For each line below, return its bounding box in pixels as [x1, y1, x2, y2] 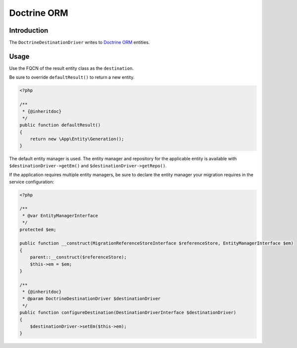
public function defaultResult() [19, 122, 101, 128]
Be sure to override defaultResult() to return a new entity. [9, 74, 135, 80]
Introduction [9, 26, 49, 35]
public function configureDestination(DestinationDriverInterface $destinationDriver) [19, 310, 237, 315]
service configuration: [9, 179, 54, 185]
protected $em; [19, 227, 56, 232]
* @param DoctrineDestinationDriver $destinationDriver [22, 296, 161, 301]
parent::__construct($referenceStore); [30, 254, 127, 260]
